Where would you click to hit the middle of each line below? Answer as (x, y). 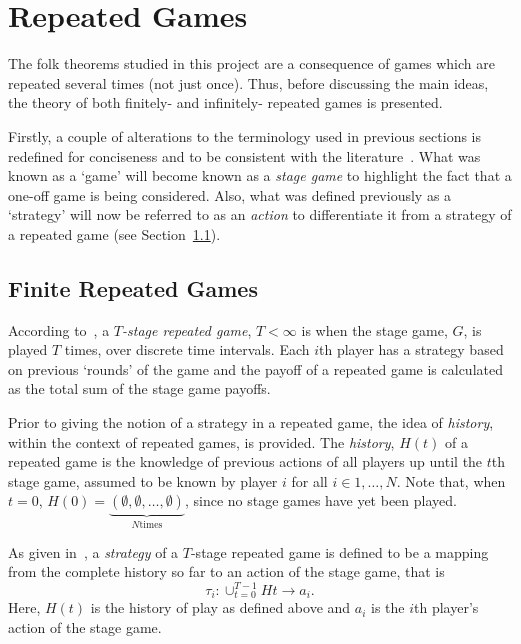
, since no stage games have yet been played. (320, 500)
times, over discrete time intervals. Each (187, 349)
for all (309, 480)
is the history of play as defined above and (220, 607)
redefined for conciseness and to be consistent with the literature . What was (244, 155)
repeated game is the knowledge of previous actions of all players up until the (245, 461)
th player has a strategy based (411, 349)
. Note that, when (451, 480)
